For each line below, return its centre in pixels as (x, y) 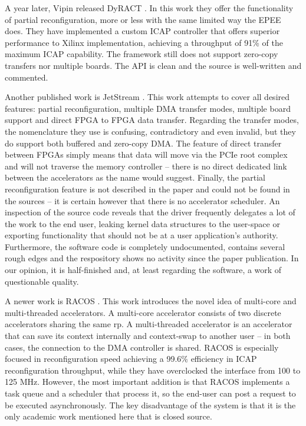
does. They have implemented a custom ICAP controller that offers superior (142, 31)
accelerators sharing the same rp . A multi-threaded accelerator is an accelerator (149, 324)
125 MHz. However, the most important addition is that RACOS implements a (147, 382)
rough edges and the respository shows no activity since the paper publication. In (152, 258)
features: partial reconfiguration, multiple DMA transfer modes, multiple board (148, 108)
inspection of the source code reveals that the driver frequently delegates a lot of (150, 212)
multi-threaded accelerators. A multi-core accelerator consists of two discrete (143, 312)
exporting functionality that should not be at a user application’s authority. (142, 235)
